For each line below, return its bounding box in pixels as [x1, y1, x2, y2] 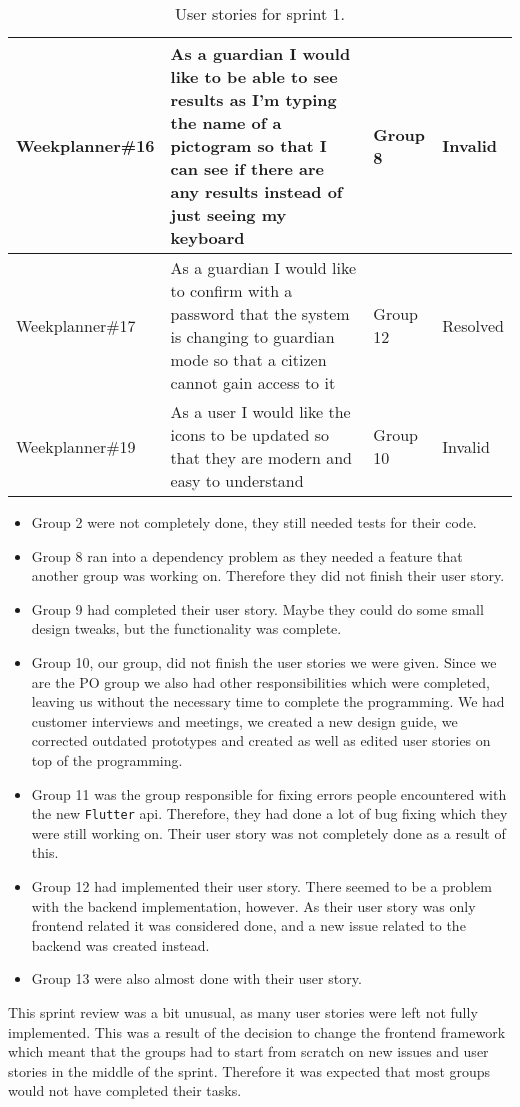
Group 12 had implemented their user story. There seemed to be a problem [31, 875, 493, 896]
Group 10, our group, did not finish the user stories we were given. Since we [31, 651, 497, 672]
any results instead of [170, 180, 343, 203]
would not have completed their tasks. [8, 1080, 242, 1101]
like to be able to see [170, 65, 338, 88]
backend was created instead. [31, 934, 210, 955]
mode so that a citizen [170, 348, 327, 371]
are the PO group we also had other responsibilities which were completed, [31, 671, 490, 692]
